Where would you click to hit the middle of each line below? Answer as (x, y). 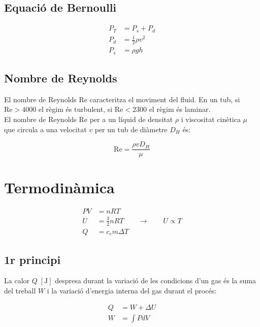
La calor (17, 280)
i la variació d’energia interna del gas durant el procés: (132, 290)
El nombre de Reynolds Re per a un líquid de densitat (89, 119)
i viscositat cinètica (211, 119)
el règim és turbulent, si (75, 109)
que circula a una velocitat (45, 129)
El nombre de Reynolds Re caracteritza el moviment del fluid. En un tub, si (122, 99)
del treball (20, 290)
